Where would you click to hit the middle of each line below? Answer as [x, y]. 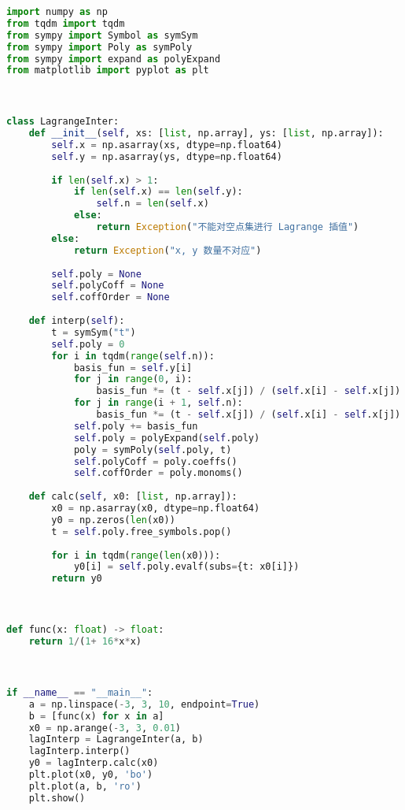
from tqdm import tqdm [66, 23]
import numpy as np [57, 12]
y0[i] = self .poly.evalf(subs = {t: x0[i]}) [186, 567]
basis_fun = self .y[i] [133, 368]
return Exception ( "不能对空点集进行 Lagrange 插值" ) [228, 227]
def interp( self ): [77, 321]
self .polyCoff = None [108, 286]
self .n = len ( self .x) [153, 204]
